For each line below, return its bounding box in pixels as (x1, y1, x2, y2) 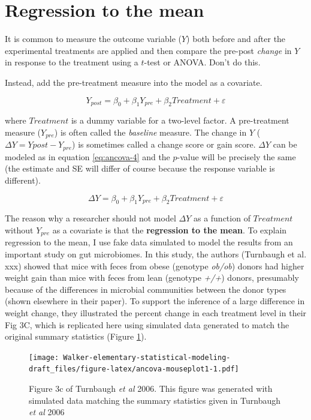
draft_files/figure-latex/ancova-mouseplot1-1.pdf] (29, 365, 239, 374)
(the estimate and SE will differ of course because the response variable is (5, 162, 275, 175)
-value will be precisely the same (177, 150, 296, 163)
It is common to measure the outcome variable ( (5, 32, 182, 45)
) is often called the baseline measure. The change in (54, 125, 247, 138)
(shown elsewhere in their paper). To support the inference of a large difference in (5, 295, 305, 307)
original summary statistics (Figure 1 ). (5, 330, 147, 343)
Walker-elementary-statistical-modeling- (63, 353, 231, 362)
